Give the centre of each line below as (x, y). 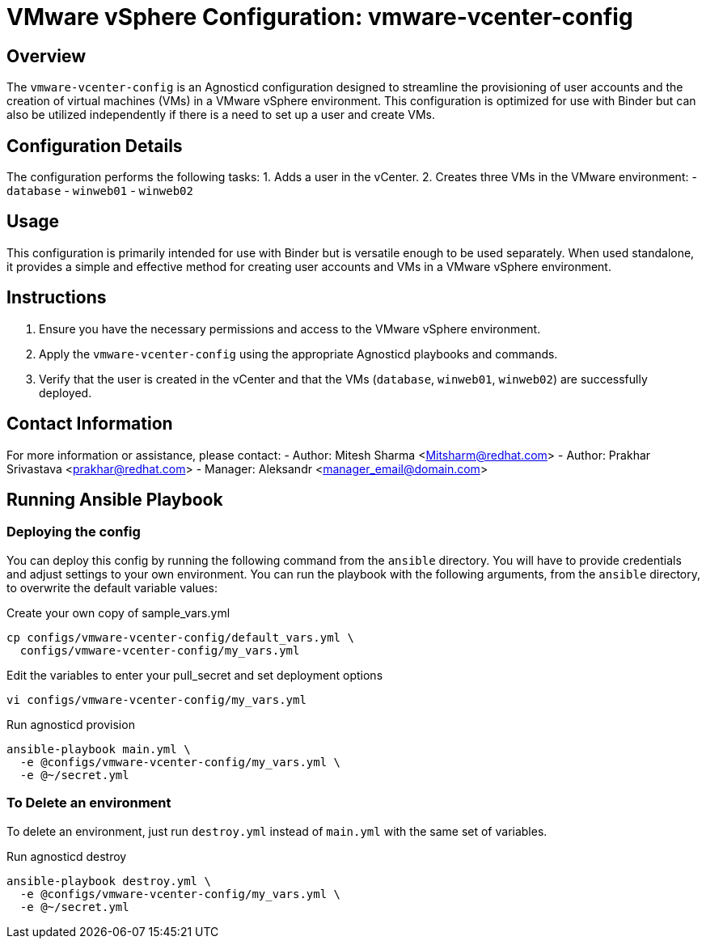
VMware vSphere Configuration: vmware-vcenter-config (320, 17)
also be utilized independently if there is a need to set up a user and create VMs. (221, 115)
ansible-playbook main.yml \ (99, 749)
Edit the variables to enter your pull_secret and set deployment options (195, 675)
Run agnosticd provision (71, 724)
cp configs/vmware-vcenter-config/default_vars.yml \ (180, 637)
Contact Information (90, 424)
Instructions (57, 298)
